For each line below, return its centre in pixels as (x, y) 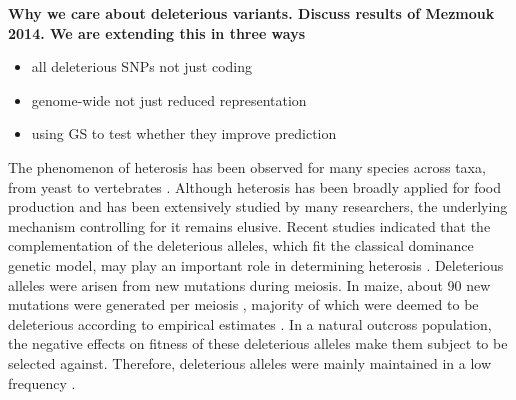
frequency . (42, 382)
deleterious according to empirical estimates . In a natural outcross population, (250, 323)
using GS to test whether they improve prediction (184, 133)
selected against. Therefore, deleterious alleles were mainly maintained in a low (250, 362)
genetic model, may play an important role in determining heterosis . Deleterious (256, 264)
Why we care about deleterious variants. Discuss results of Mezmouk (251, 13)
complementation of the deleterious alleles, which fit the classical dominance (241, 245)
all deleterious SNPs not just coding (142, 66)
